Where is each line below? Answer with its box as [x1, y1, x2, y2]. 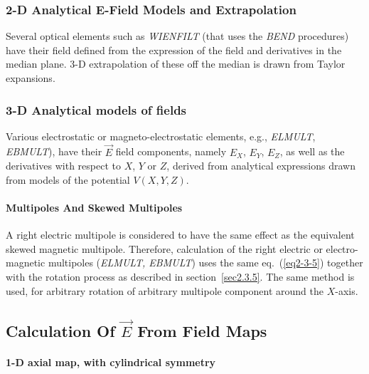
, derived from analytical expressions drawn [166, 158, 355, 173]
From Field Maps [137, 319, 267, 341]
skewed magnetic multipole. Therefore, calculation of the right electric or [6, 241, 323, 256]
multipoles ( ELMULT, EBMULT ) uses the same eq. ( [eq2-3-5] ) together [48, 255, 363, 270]
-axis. [335, 283, 358, 298]
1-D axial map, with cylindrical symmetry [6, 354, 216, 369]
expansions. [6, 71, 55, 85]
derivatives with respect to [6, 158, 121, 173]
